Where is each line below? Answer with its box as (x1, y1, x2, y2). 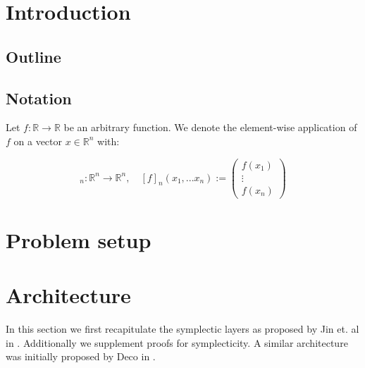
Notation (6, 87, 72, 109)
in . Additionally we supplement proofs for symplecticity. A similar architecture (6, 335, 348, 350)
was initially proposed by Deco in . (6, 349, 156, 364)
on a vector (13, 133, 63, 148)
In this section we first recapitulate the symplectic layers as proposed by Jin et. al (6, 321, 359, 336)
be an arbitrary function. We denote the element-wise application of (63, 120, 357, 135)
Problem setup (6, 225, 151, 254)
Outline (6, 45, 61, 67)
